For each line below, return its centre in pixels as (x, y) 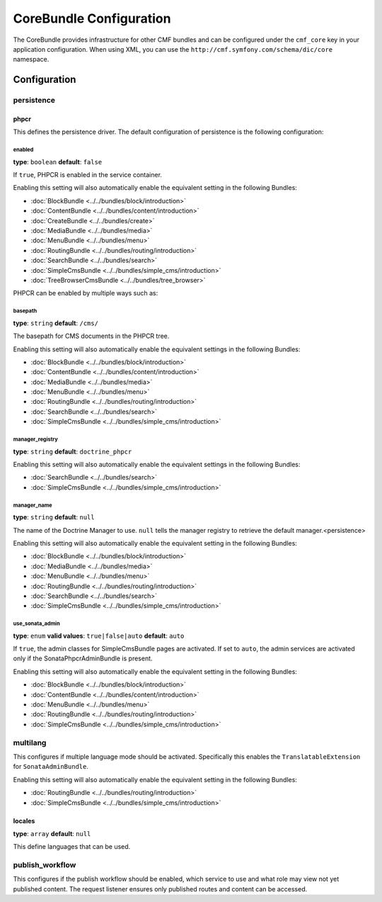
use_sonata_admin (36, 624)
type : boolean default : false (58, 162)
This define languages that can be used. (72, 847)
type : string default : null (54, 517)
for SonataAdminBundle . (51, 767)
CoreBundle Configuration (92, 18)
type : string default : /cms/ (56, 323)
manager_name (33, 505)
